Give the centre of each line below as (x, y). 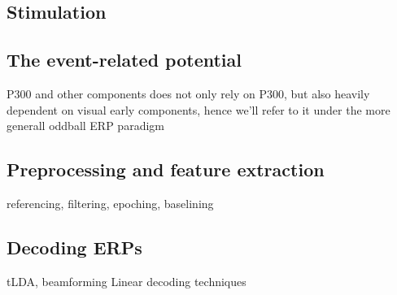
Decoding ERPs (74, 247)
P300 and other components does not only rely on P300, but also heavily (188, 93)
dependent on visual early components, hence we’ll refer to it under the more (198, 109)
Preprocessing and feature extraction (166, 169)
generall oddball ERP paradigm (85, 126)
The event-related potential (124, 60)
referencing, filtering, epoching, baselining (110, 203)
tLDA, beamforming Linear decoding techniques (127, 281)
